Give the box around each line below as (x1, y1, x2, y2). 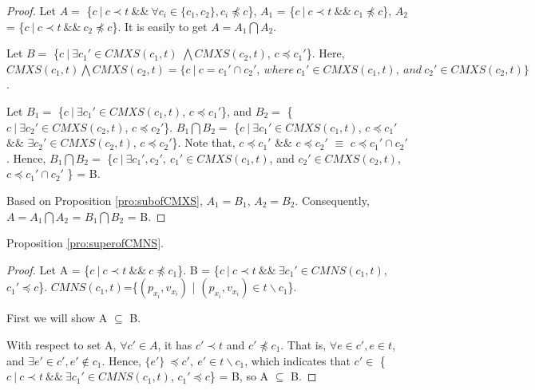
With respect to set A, (6, 336, 117, 353)
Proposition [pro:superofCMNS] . (6, 234, 164, 251)
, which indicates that (244, 352, 351, 368)
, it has (157, 336, 192, 353)
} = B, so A (209, 368, 269, 384)
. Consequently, (295, 191, 370, 208)
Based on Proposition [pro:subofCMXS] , (6, 191, 203, 208)
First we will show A (6, 309, 108, 326)
